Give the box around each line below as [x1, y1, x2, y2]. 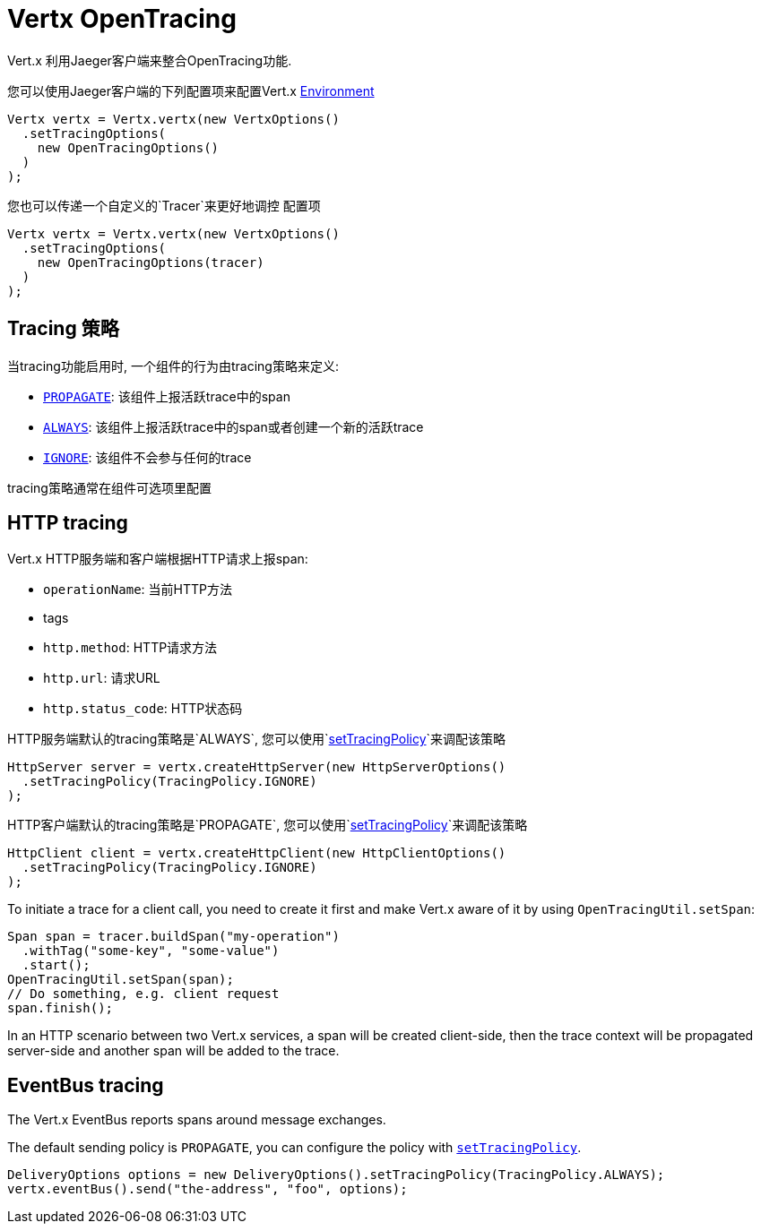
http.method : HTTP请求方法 [43, 640, 218, 656]
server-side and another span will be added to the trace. [7, 1043, 340, 1059]
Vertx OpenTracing [7, 4, 237, 34]
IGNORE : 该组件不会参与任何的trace [43, 449, 252, 465]
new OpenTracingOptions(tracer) [37, 254, 264, 270]
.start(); [22, 958, 91, 973]
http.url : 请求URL [43, 670, 160, 686]
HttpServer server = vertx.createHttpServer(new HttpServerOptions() [7, 760, 506, 775]
